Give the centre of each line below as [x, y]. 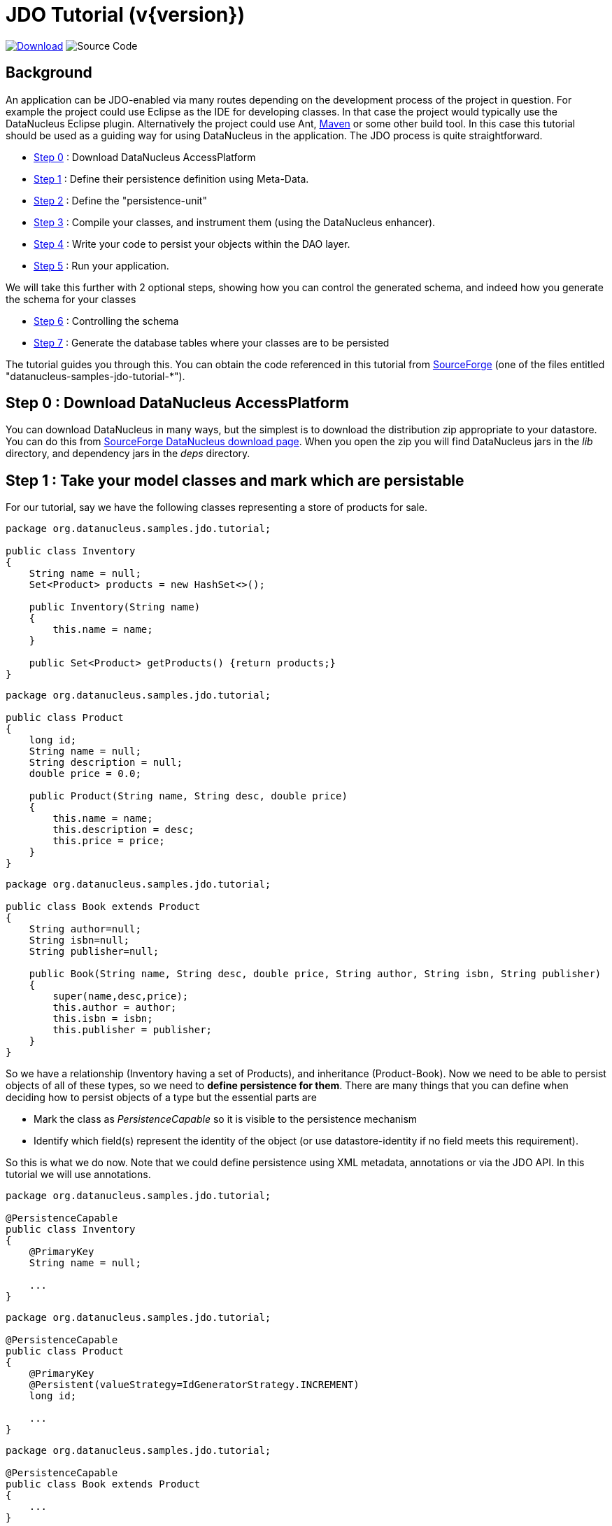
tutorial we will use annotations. [78, 1175]
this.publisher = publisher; [133, 1030]
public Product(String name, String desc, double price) [188, 796]
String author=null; [85, 929]
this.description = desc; [123, 830]
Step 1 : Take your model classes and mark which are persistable [235, 480]
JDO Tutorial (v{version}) [125, 15]
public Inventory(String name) [115, 607]
